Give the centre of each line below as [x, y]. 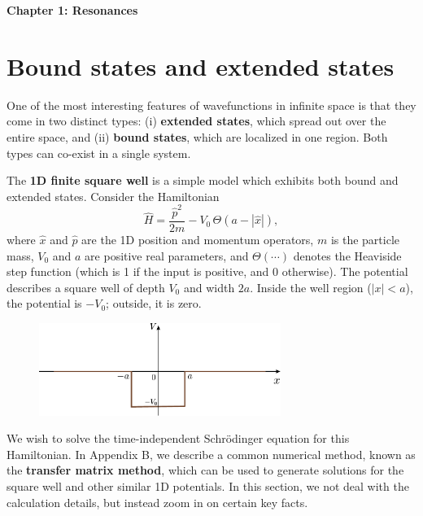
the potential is [44, 303]
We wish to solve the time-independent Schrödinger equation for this [178, 438]
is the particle [365, 240]
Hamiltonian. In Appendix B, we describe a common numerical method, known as [211, 454]
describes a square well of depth [86, 287]
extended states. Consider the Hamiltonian [113, 196]
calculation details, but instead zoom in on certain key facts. [157, 502]
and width [209, 287]
